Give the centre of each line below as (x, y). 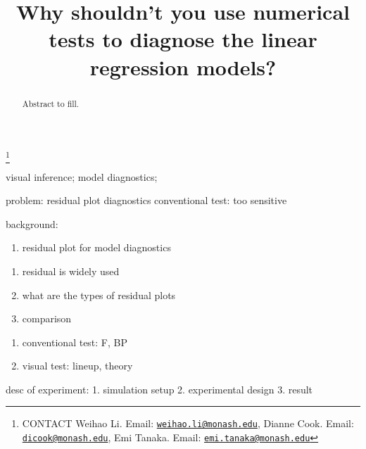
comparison (47, 318)
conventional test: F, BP (75, 342)
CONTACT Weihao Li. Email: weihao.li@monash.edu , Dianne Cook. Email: (188, 423)
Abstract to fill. (51, 103)
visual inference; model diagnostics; (82, 176)
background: (32, 223)
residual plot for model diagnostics (96, 247)
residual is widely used (71, 271)
